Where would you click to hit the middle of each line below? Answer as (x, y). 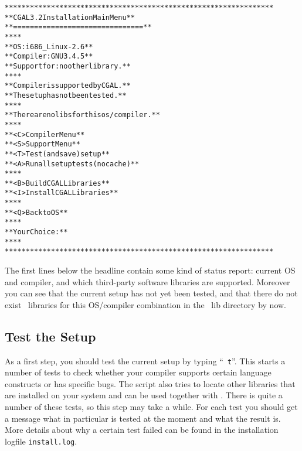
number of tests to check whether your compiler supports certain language (138, 372)
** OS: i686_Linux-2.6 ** (49, 47)
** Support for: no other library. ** (68, 66)
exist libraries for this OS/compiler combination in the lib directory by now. (146, 304)
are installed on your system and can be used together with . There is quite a (144, 395)
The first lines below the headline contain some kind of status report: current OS (150, 270)
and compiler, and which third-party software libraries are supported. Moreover (147, 281)
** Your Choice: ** (36, 232)
